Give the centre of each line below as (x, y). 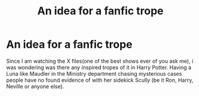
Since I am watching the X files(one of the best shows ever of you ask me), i (100, 61)
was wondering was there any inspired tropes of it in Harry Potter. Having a (99, 67)
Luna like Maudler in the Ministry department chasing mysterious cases (94, 73)
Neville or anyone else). (35, 86)
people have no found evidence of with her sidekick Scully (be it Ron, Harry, (100, 80)
